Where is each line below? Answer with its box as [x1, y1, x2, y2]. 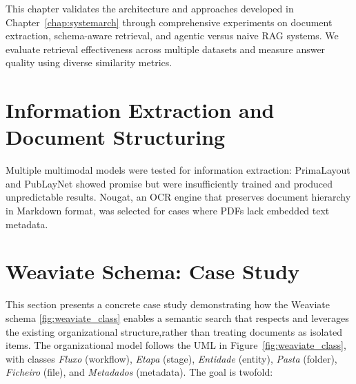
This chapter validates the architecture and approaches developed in [6, 1, 294, 15]
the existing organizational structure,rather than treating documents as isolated [6, 324, 342, 338]
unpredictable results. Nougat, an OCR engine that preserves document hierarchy [6, 190, 351, 204]
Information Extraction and [6, 96, 275, 124]
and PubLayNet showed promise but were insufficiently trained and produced [6, 176, 333, 190]
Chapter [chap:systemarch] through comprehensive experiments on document [6, 14, 333, 29]
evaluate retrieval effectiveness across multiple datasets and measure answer [6, 41, 326, 56]
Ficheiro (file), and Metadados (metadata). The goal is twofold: [6, 365, 273, 379]
